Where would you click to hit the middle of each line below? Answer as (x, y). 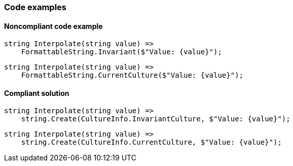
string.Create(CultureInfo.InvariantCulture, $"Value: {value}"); (156, 119)
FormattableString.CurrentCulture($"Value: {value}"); (132, 75)
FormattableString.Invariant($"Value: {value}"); (121, 52)
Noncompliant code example (53, 26)
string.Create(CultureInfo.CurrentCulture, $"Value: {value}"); (151, 142)
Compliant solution (37, 93)
